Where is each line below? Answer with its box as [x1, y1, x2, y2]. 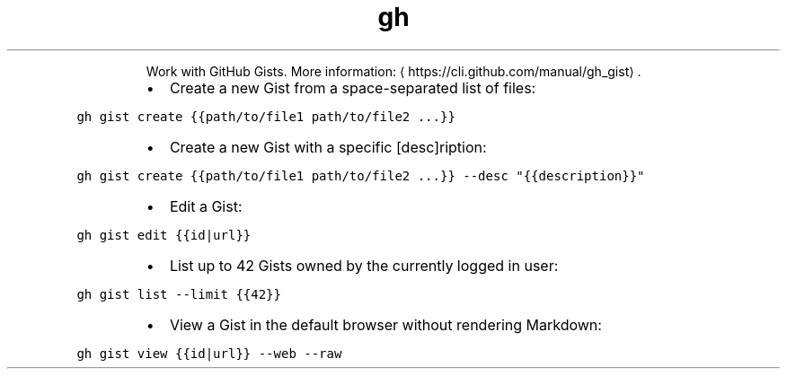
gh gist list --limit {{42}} [76, 286, 281, 302]
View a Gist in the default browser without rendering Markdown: [169, 315, 602, 334]
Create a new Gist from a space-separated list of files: [169, 78, 536, 97]
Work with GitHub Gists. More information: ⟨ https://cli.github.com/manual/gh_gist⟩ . [146, 63, 641, 79]
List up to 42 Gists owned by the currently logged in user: [169, 256, 559, 275]
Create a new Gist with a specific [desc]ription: [169, 137, 487, 156]
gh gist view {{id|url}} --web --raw [76, 345, 342, 361]
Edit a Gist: [169, 197, 243, 215]
